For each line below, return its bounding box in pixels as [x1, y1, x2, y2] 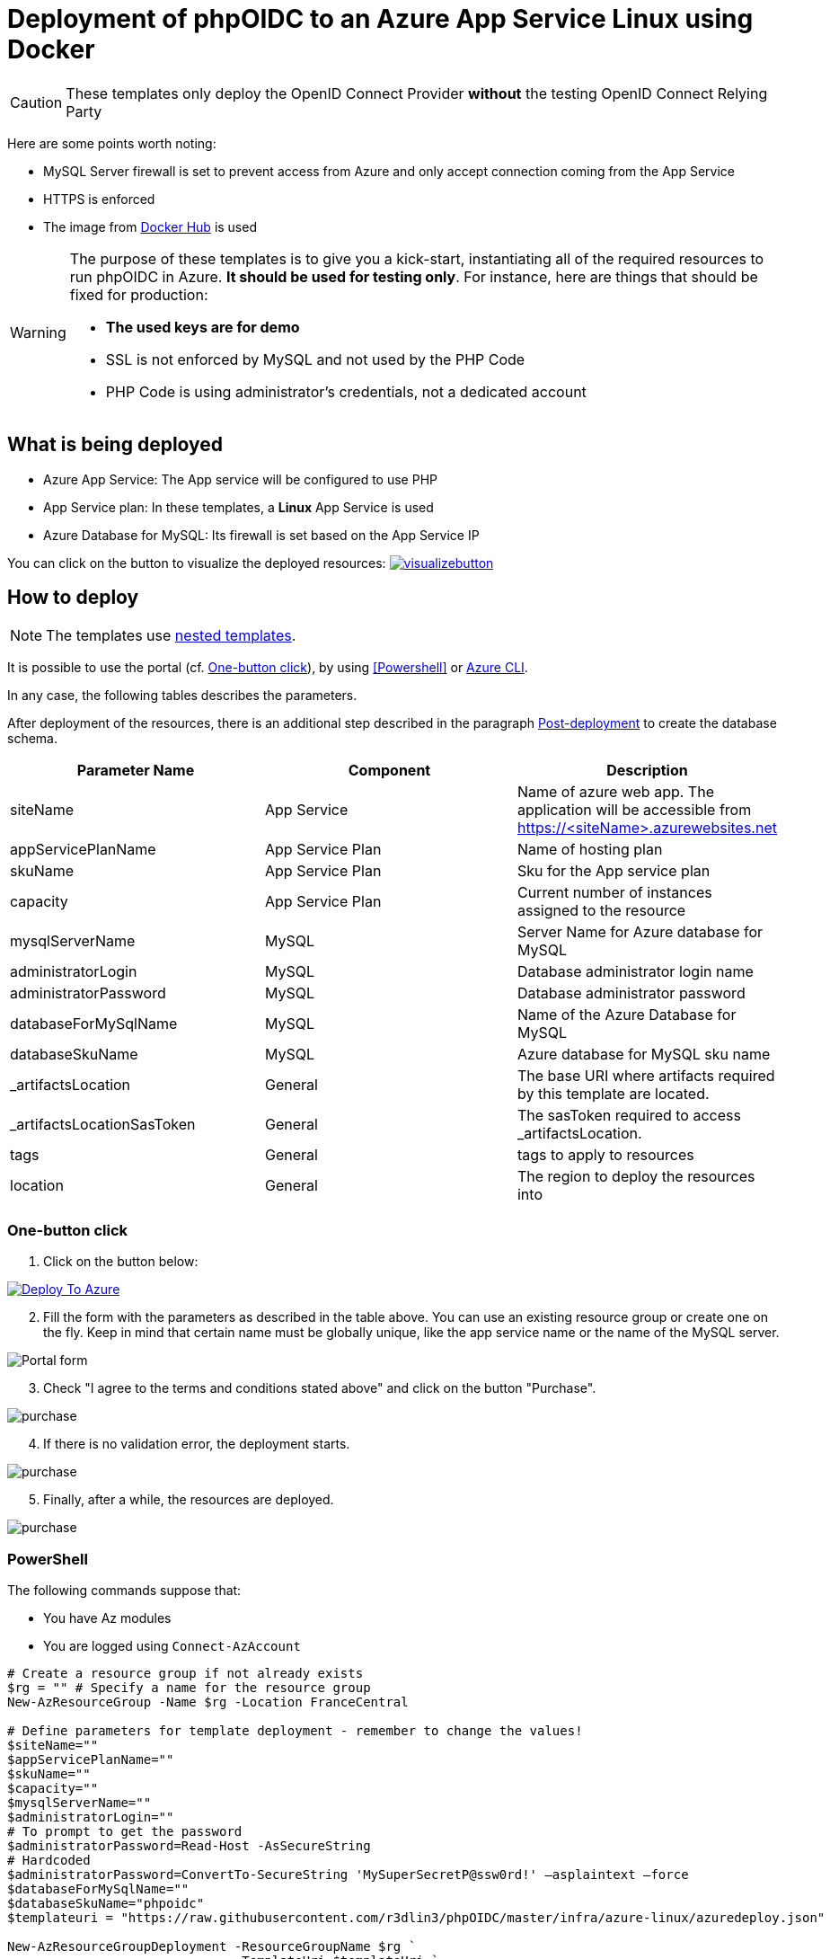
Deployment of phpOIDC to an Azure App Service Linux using [7, 4, 754, 34]
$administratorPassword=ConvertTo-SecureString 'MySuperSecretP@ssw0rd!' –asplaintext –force [7, 1866, 689, 1882]
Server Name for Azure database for [517, 923, 764, 942]
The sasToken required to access [517, 1106, 741, 1125]
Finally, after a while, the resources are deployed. [43, 1492, 334, 1508]
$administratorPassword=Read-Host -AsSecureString [7, 1838, 371, 1853]
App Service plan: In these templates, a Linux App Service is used [43, 499, 434, 515]
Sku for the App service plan [517, 862, 711, 881]
